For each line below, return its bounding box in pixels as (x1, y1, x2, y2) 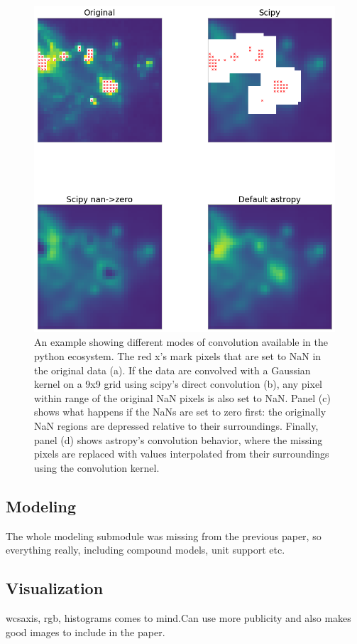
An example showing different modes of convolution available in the (34, 334, 328, 349)
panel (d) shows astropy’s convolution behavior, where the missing (34, 432, 323, 447)
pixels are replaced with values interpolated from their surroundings (34, 446, 329, 461)
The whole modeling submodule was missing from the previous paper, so (6, 528, 322, 543)
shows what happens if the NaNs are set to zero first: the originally (34, 404, 326, 419)
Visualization (6, 577, 104, 599)
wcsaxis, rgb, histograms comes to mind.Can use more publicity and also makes (6, 611, 351, 625)
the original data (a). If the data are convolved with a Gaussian (34, 362, 311, 377)
